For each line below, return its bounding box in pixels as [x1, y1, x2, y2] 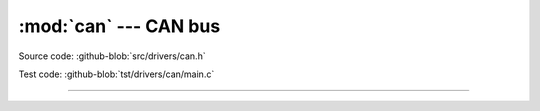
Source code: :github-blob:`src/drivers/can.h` [18, 50, 206, 62]
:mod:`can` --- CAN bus [18, 15, 221, 37]
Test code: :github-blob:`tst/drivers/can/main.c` [18, 68, 215, 80]
